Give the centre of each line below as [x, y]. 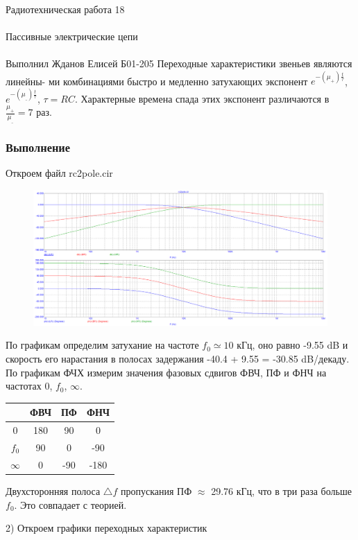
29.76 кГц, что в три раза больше [281, 490]
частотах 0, [29, 386]
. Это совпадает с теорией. [70, 504]
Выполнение [38, 147]
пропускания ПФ [156, 490]
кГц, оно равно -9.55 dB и [292, 345]
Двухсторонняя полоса [53, 490]
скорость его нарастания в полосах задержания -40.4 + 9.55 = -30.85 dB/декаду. [178, 359]
